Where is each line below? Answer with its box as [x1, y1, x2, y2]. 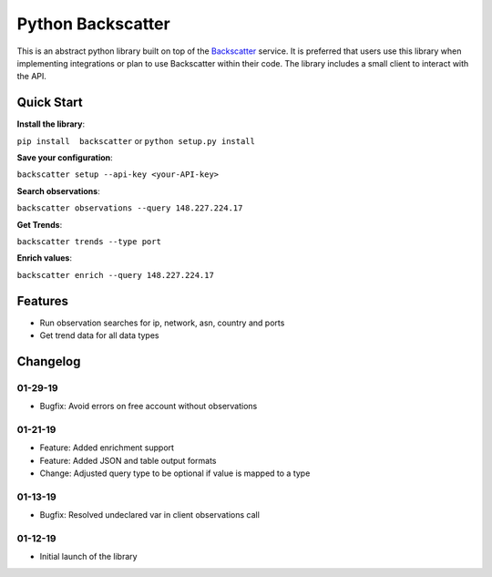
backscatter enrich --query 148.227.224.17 [16, 270, 214, 280]
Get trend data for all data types [39, 330, 159, 341]
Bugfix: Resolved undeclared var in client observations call [39, 510, 260, 520]
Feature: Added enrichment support [39, 442, 175, 453]
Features [16, 293, 68, 309]
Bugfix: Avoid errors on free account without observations [39, 401, 258, 412]
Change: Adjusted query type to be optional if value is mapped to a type [39, 468, 311, 479]
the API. [16, 71, 47, 82]
